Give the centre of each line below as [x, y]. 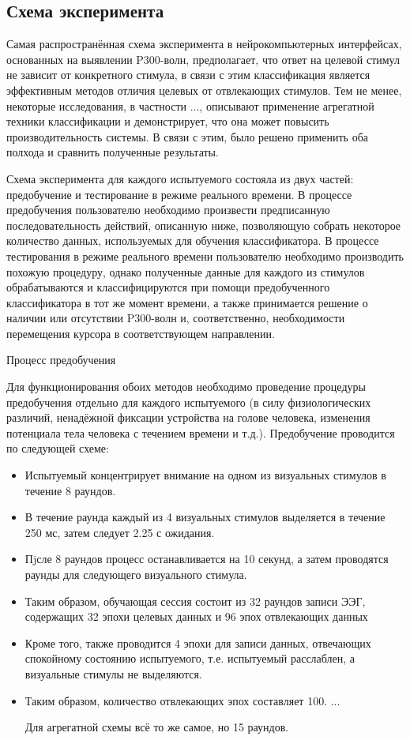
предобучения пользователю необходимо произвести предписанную [168, 210]
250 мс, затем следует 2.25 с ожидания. [120, 532]
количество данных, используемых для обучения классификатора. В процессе [193, 240]
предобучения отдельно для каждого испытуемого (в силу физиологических [189, 402]
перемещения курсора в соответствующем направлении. [141, 333]
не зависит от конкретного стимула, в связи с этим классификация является [188, 75]
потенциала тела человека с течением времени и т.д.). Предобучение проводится [201, 432]
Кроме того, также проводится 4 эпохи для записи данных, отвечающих [198, 642]
